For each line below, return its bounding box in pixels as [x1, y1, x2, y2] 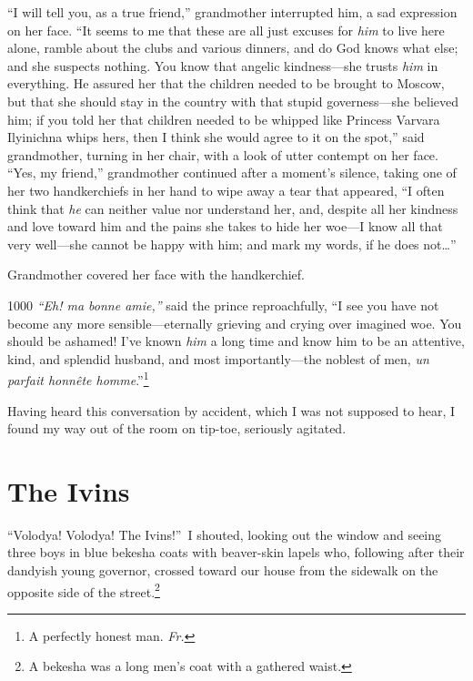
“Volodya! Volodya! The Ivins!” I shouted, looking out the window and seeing [7, 524, 442, 544]
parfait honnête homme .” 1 [7, 368, 149, 389]
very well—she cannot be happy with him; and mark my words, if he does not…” [7, 234, 457, 253]
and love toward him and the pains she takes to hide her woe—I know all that [7, 217, 443, 236]
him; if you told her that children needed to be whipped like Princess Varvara [7, 109, 440, 128]
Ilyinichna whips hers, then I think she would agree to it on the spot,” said [7, 127, 425, 147]
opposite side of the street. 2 [7, 579, 160, 601]
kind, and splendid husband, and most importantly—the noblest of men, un [7, 349, 429, 368]
